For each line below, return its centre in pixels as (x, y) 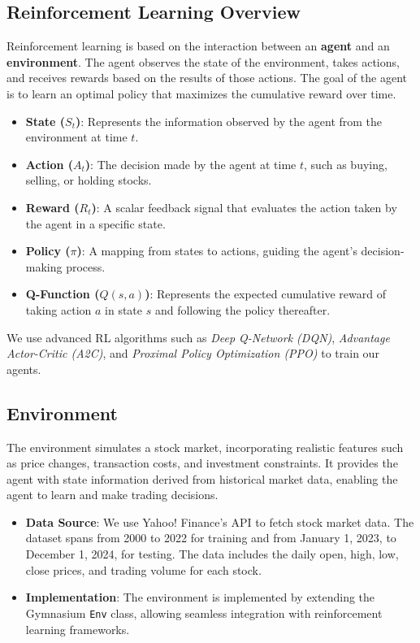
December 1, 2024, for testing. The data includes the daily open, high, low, (212, 554)
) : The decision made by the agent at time (191, 164)
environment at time (76, 137)
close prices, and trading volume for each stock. (143, 569)
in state (124, 309)
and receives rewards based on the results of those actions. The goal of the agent (207, 78)
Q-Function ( (63, 294)
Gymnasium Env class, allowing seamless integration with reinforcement (204, 613)
